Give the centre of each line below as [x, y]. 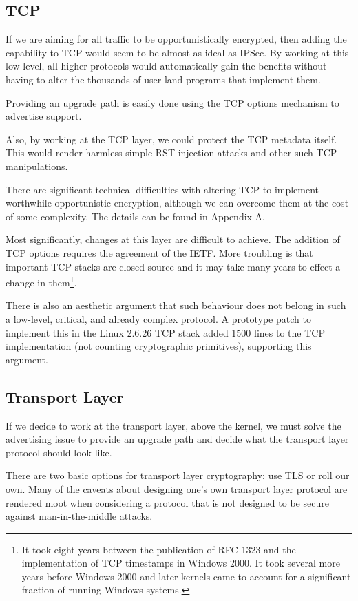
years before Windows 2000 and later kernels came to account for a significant [186, 576]
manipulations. [37, 166]
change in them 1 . [41, 281]
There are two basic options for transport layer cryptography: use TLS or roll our [178, 475]
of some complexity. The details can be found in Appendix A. [136, 216]
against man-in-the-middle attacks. [79, 516]
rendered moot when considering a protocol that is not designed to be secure [167, 502]
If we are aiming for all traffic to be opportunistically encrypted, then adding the [176, 39]
